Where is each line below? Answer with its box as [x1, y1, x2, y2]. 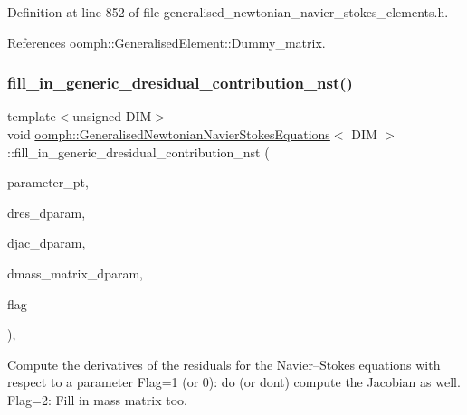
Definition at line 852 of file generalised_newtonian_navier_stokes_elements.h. [7, 3, 449, 21]
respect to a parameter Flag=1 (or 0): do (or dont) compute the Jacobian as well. [7, 373, 461, 391]
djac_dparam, [7, 233, 86, 252]
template [7, 107, 56, 126]
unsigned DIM [72, 107, 152, 126]
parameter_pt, [7, 173, 89, 192]
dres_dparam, [7, 203, 86, 222]
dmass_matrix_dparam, [7, 263, 143, 282]
